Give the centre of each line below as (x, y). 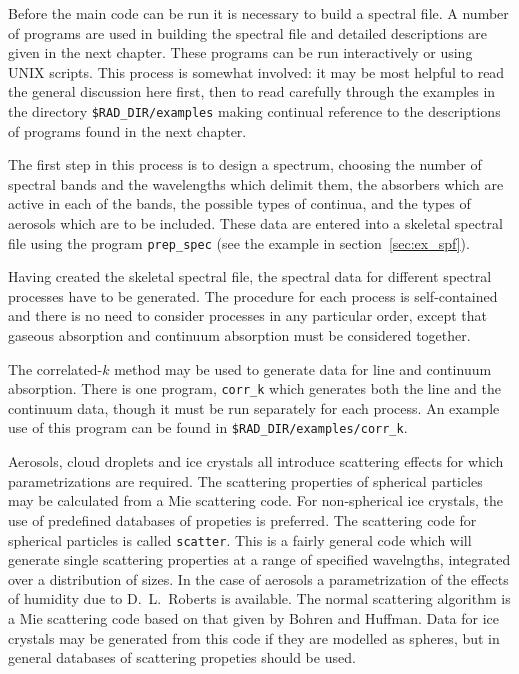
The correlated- (55, 368)
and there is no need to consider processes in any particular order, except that (247, 315)
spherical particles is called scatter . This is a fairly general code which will (240, 539)
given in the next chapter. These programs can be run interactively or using (240, 52)
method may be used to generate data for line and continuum (303, 368)
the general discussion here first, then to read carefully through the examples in (252, 91)
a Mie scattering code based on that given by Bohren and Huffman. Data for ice (254, 617)
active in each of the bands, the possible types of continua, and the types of (239, 203)
